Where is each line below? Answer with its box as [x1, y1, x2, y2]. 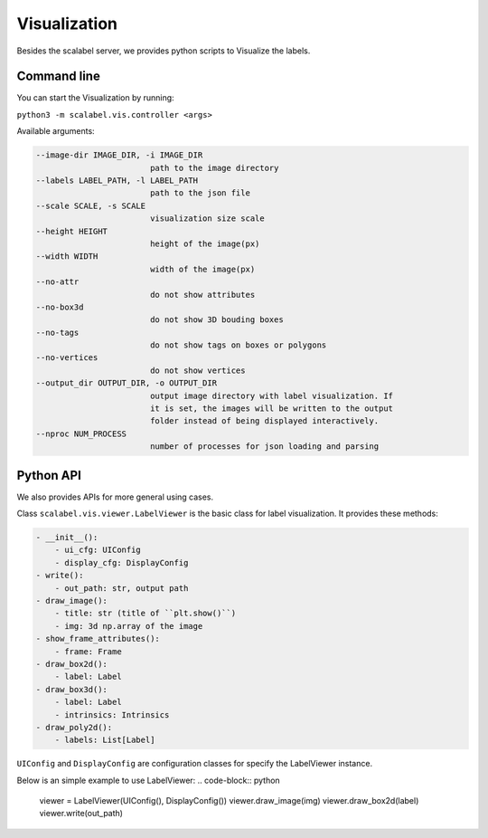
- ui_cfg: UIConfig [54, 545, 142, 556]
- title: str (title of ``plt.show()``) [54, 608, 237, 619]
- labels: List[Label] [54, 735, 155, 746]
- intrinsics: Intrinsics [54, 709, 170, 719]
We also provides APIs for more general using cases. [16, 491, 214, 502]
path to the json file [149, 188, 250, 198]
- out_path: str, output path [54, 583, 189, 593]
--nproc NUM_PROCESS [35, 428, 127, 439]
